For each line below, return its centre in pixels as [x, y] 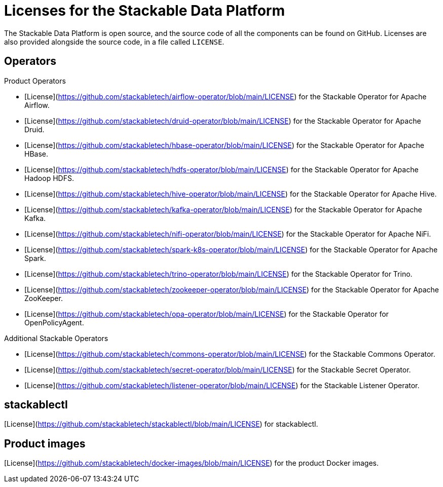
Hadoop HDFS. [49, 178]
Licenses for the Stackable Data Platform [144, 11]
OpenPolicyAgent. [54, 322]
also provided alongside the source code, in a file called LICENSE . [114, 42]
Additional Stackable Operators [56, 338]
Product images [45, 443]
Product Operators [35, 81]
